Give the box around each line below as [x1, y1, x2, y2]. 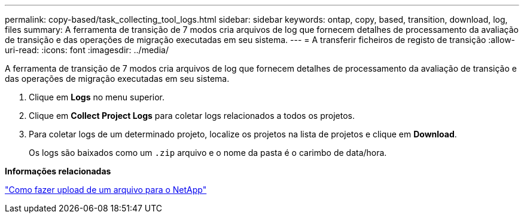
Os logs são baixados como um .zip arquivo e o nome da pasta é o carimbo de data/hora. [29, 148, 387, 158]
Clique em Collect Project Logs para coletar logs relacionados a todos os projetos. [29, 110, 355, 121]
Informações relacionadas [5, 166, 111, 176]
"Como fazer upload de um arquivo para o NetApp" [5, 185, 207, 195]
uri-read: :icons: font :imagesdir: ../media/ [5, 45, 169, 55]
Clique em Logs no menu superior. [29, 92, 165, 102]
